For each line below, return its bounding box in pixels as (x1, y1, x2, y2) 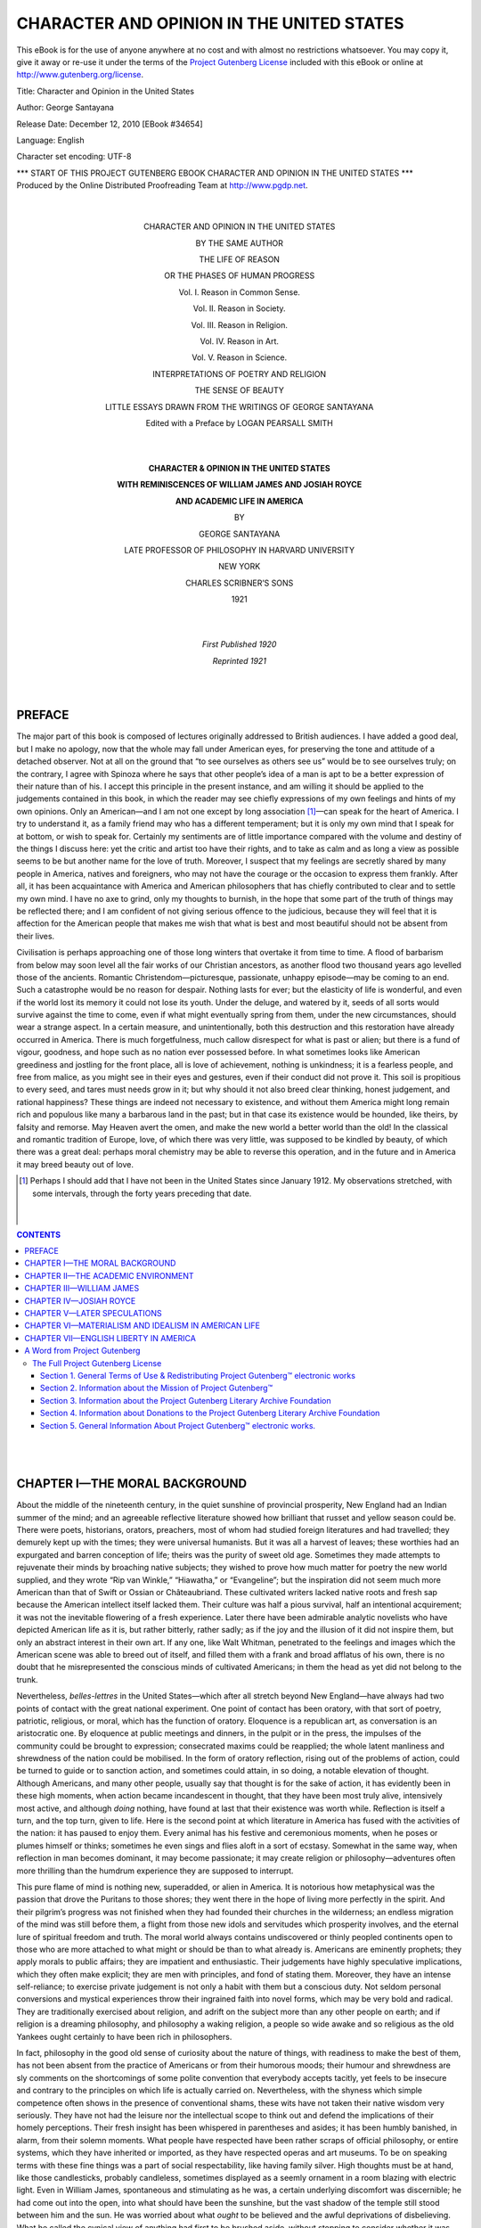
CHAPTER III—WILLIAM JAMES (24, 1283, 140, 1294)
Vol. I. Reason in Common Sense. (178, 286, 300, 298)
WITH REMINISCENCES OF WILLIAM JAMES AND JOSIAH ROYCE (117, 479, 363, 490)
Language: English (16, 135, 85, 145)
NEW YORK (218, 561, 261, 572)
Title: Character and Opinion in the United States (16, 86, 195, 96)
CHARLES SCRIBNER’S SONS (185, 577, 294, 588)
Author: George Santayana (16, 102, 115, 113)
